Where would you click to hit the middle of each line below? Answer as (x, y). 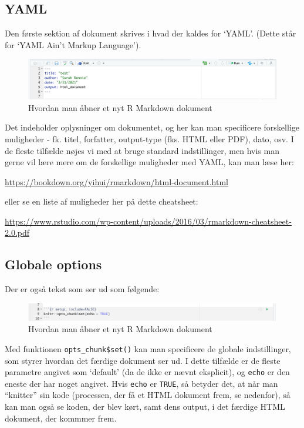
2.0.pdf (17, 233)
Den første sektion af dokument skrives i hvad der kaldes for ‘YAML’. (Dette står (151, 33)
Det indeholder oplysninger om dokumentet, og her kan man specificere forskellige (152, 127)
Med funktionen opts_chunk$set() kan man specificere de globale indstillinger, (148, 348)
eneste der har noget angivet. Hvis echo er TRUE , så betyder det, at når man (141, 383)
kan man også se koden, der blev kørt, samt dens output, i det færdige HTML (145, 407)
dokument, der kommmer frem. (61, 418)
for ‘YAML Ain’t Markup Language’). (73, 44)
